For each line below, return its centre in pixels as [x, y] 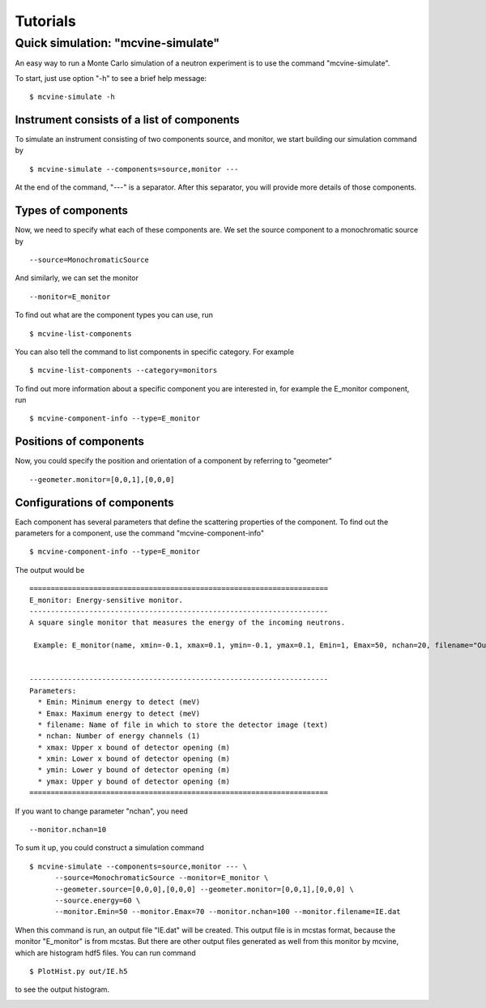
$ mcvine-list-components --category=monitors [124, 370]
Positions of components [80, 442]
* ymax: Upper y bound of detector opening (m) [134, 781]
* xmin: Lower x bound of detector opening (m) [134, 759]
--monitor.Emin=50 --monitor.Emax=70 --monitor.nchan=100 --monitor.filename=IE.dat [228, 912]
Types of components [72, 211]
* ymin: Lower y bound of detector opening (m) [134, 770]
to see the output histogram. [62, 989]
